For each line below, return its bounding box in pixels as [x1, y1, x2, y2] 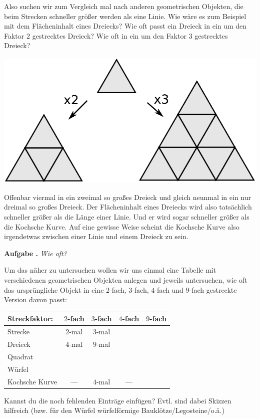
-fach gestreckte [189, 284, 237, 295]
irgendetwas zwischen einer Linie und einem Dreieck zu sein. [4, 231, 188, 242]
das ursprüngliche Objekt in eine [4, 284, 104, 295]
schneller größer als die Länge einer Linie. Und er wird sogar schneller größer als [4, 212, 249, 222]
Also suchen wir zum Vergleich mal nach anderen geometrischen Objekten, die [4, 1, 243, 11]
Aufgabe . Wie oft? [4, 248, 67, 258]
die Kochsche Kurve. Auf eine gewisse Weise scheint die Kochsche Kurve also [4, 221, 239, 232]
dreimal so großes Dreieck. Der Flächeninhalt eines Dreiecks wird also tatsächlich [4, 201, 252, 212]
